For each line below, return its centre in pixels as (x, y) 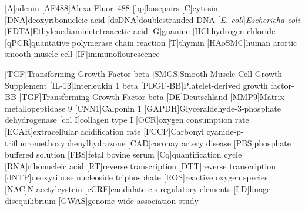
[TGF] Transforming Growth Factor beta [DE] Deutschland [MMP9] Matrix (152, 97)
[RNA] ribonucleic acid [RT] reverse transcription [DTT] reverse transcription (140, 165)
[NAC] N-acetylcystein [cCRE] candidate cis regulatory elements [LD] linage (138, 188)
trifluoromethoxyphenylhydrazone (65, 143)
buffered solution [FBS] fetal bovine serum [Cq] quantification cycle (123, 154)
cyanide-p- (225, 131)
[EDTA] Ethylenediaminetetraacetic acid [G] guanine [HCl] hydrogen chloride (140, 31)
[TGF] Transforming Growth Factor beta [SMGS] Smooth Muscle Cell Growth (144, 73)
